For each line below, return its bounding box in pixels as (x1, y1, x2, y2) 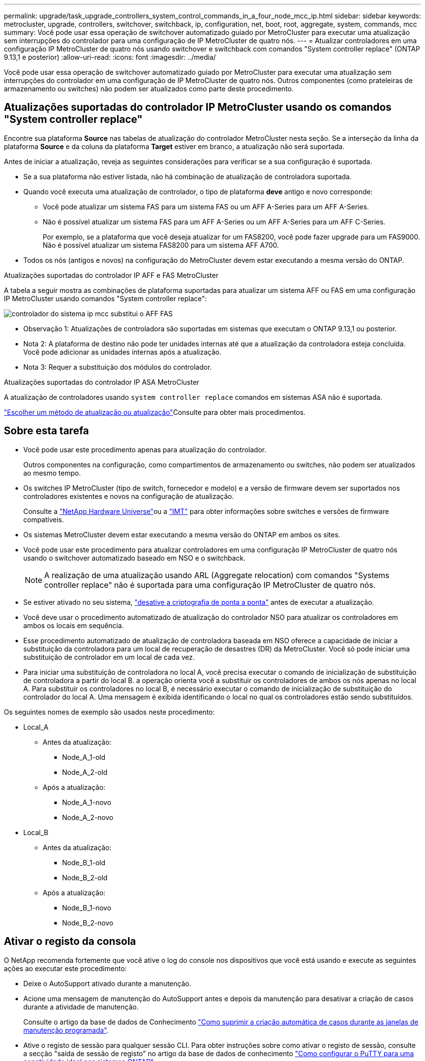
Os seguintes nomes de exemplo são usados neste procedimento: (4, 707, 215, 716)
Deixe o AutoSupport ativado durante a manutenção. (23, 979, 191, 988)
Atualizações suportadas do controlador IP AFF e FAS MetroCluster (4, 271, 219, 279)
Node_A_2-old (62, 768, 108, 776)
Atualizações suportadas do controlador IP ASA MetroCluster (4, 377, 199, 386)
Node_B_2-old (62, 873, 108, 882)
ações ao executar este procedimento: (4, 964, 127, 973)
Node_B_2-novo (62, 918, 114, 927)
